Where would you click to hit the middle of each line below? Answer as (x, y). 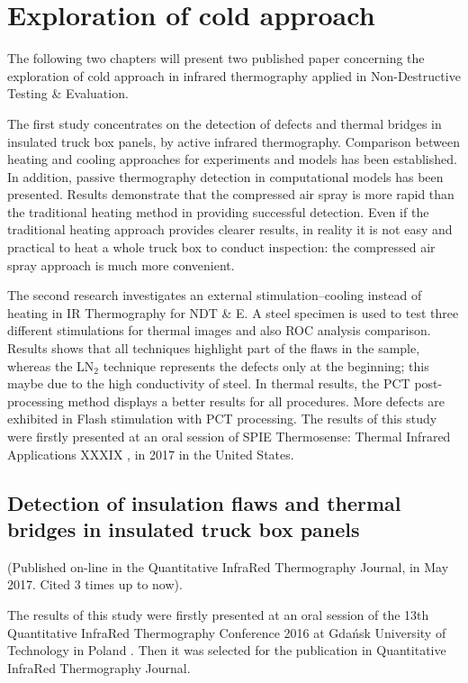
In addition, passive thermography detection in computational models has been (225, 176)
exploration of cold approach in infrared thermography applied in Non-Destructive (234, 75)
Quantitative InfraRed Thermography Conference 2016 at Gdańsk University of (227, 632)
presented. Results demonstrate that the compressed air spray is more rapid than (231, 194)
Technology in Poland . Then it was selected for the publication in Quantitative (227, 650)
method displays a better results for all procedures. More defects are (256, 401)
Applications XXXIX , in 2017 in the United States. (151, 454)
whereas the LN (51, 365)
